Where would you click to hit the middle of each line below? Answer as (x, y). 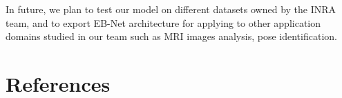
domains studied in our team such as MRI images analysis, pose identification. (171, 36)
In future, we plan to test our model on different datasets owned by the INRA (171, 9)
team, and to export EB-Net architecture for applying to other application (163, 22)
